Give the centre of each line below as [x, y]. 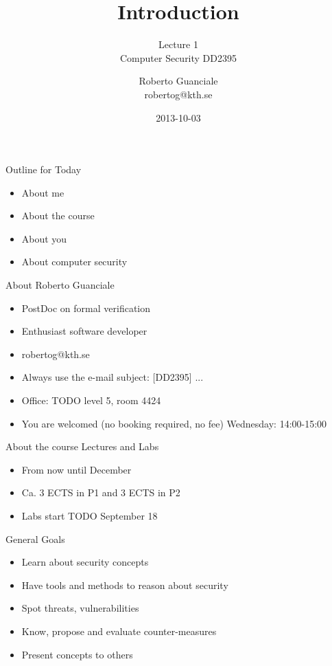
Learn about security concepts [85, 562]
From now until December [76, 469]
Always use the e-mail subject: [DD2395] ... [112, 377]
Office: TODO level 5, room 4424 [91, 400]
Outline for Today [44, 169]
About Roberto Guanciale [60, 285]
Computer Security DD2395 [178, 57]
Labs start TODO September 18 [90, 515]
